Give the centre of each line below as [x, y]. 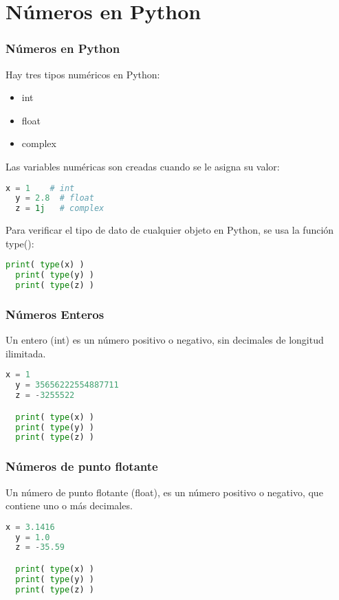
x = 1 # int [40, 188]
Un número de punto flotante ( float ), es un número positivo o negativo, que [164, 492]
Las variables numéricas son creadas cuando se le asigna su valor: [143, 166]
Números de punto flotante [82, 466]
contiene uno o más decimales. [69, 505]
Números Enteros [55, 314]
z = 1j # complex [60, 209]
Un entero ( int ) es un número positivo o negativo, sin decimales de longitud [165, 340]
